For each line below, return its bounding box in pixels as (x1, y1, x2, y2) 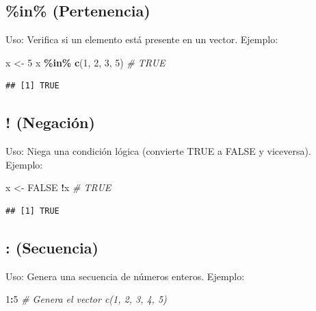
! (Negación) (5, 112, 95, 133)
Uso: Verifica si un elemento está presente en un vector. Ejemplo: (5, 32, 278, 47)
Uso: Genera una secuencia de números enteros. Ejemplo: (5, 269, 245, 283)
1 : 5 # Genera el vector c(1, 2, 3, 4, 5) (5, 292, 167, 306)
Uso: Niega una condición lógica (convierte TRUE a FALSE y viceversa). (5, 144, 311, 158)
